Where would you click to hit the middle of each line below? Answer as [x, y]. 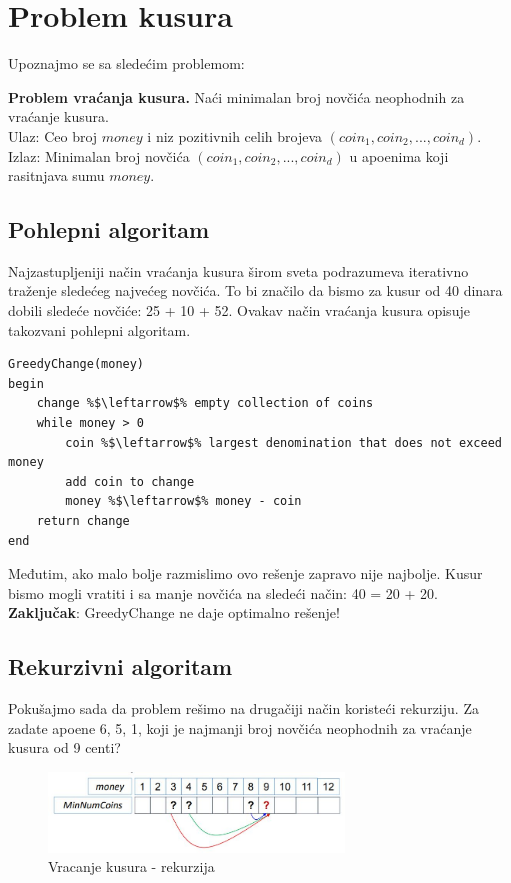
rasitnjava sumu [56, 175]
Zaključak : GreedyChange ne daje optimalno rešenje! [174, 612]
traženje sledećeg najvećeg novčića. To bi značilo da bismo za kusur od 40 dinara [255, 290]
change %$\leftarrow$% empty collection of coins [205, 403]
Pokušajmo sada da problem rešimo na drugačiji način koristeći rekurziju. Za [243, 708]
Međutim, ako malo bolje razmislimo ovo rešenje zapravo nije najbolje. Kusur [245, 573]
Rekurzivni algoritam [120, 666]
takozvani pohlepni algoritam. [99, 329]
